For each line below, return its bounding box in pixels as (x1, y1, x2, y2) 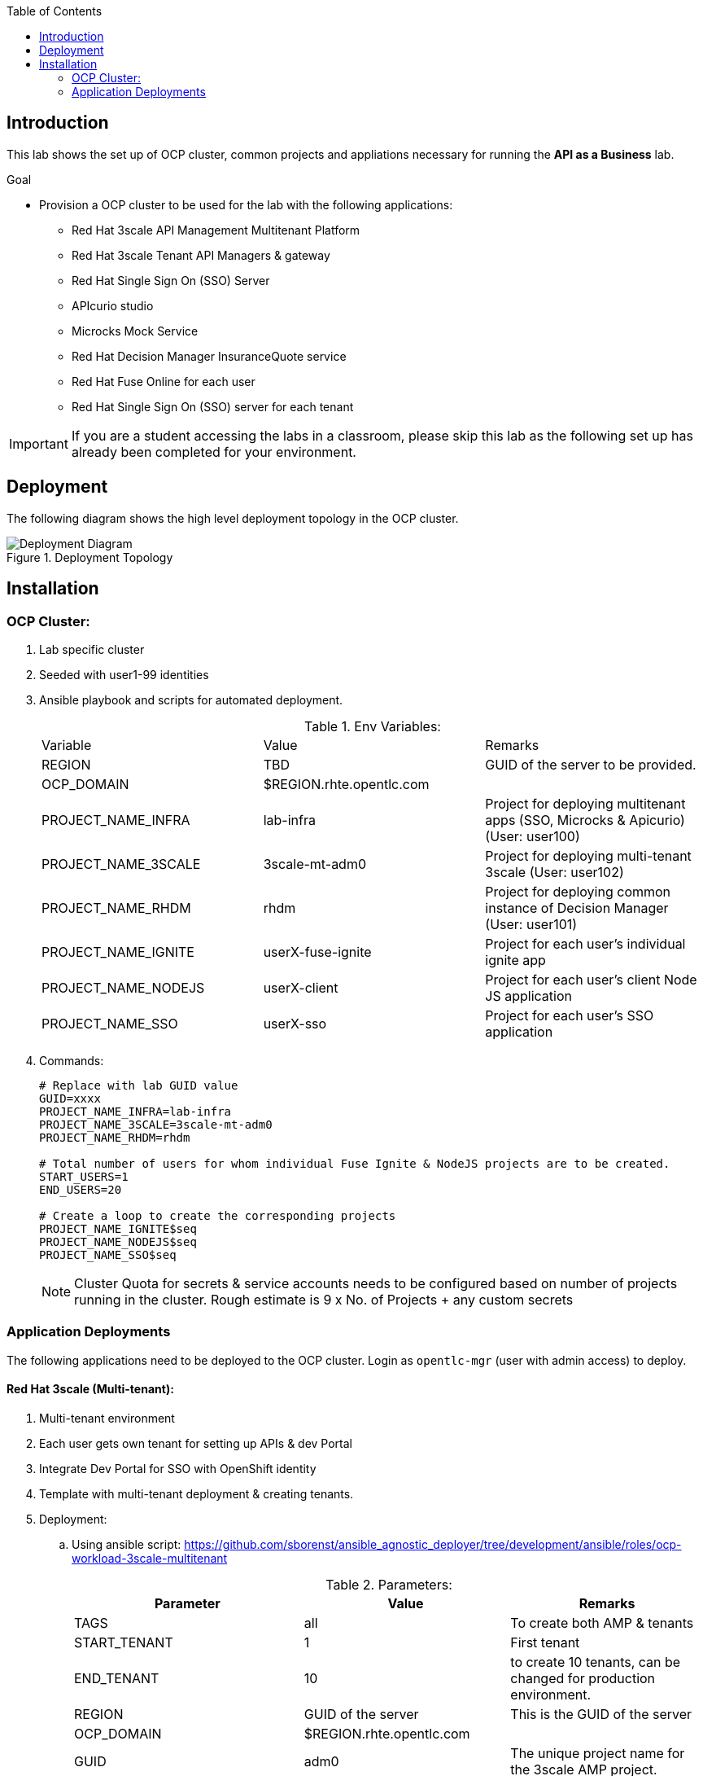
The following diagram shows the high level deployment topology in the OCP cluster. (7, 511, 459, 525)
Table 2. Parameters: (325, 1576, 452, 1593)
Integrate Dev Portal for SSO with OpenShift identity (39, 1461, 317, 1476)
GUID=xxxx (39, 1091, 101, 1105)
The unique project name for (510, 1744, 685, 1761)
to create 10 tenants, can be (510, 1653, 681, 1670)
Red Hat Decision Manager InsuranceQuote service (72, 349, 347, 363)
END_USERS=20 (39, 1182, 122, 1196)
